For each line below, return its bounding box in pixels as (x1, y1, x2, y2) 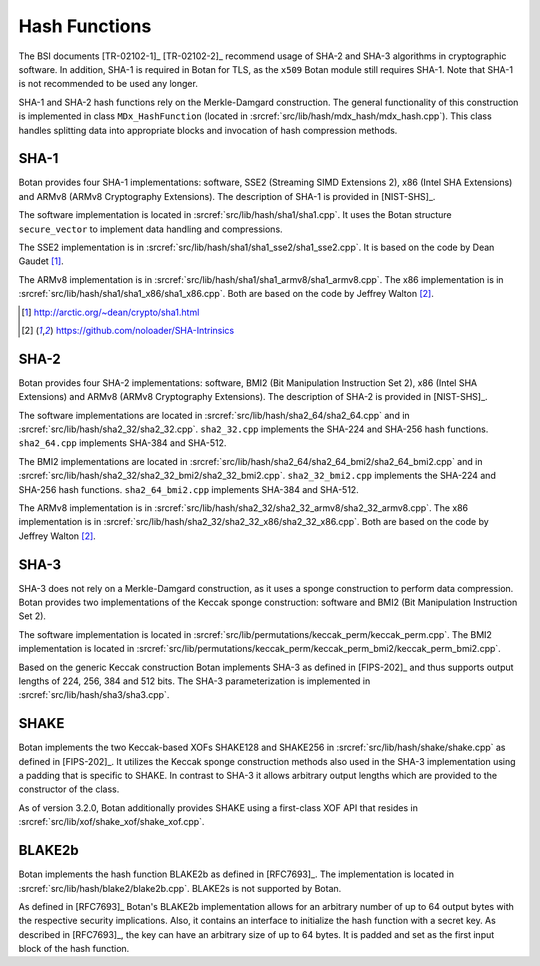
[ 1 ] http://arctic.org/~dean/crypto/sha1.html (21, 306, 200, 318)
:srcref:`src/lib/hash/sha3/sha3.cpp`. (18, 689, 170, 701)
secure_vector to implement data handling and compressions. (18, 223, 284, 235)
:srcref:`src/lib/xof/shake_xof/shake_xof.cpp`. (18, 816, 205, 828)
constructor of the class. (18, 783, 120, 795)
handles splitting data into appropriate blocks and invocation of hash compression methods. (18, 124, 398, 136)
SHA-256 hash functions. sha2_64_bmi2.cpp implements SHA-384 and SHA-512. (18, 483, 359, 495)
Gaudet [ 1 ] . (18, 255, 64, 267)
